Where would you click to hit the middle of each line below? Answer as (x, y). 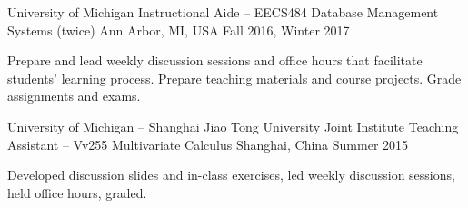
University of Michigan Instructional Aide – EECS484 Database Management (223, 12)
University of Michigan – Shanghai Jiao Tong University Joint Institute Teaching (233, 126)
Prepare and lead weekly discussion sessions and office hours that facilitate (215, 60)
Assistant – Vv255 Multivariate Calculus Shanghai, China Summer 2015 (208, 144)
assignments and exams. (74, 96)
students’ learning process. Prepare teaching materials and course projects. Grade (234, 78)
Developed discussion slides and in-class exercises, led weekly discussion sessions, (231, 175)
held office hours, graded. (77, 192)
